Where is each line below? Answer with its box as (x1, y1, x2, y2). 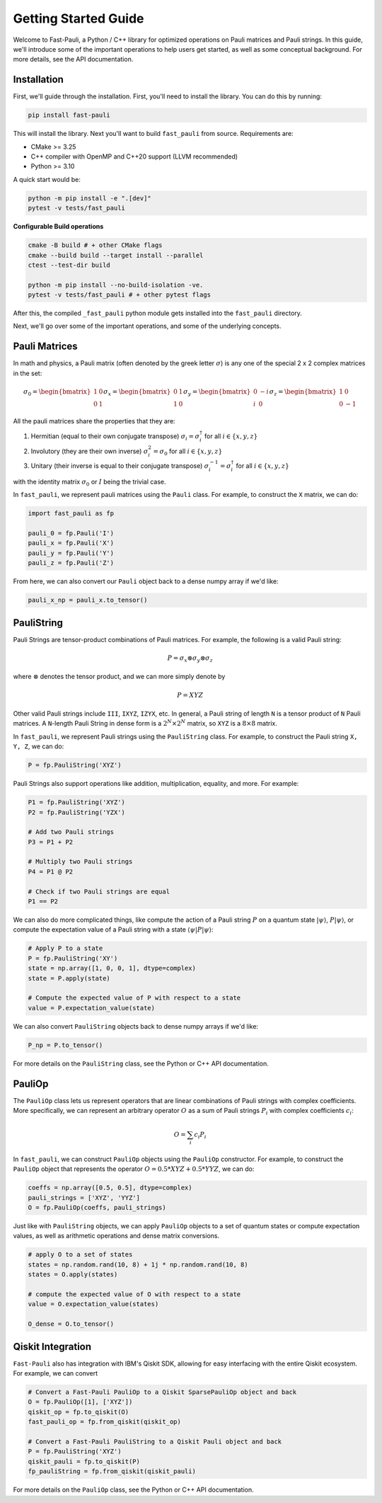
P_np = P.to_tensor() (28, 1041, 103, 1049)
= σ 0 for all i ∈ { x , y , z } (153, 447, 223, 457)
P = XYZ (177, 691, 204, 699)
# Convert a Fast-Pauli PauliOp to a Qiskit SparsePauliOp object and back (28, 1388, 297, 1396)
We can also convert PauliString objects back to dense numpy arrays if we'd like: (13, 1022, 258, 1030)
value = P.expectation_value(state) (28, 1004, 156, 1012)
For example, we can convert (13, 1369, 98, 1378)
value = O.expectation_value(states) (28, 1300, 159, 1308)
